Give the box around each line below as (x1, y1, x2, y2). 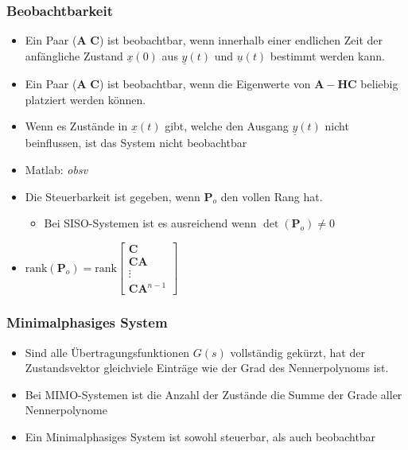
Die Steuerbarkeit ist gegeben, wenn (25, 188, 200, 204)
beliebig (360, 76, 398, 92)
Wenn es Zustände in (25, 118, 128, 134)
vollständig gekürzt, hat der (230, 343, 365, 360)
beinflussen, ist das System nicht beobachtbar (25, 134, 247, 151)
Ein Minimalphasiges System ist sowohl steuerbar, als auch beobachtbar (25, 429, 376, 445)
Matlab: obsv (25, 161, 88, 178)
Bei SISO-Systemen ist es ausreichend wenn (44, 215, 257, 231)
